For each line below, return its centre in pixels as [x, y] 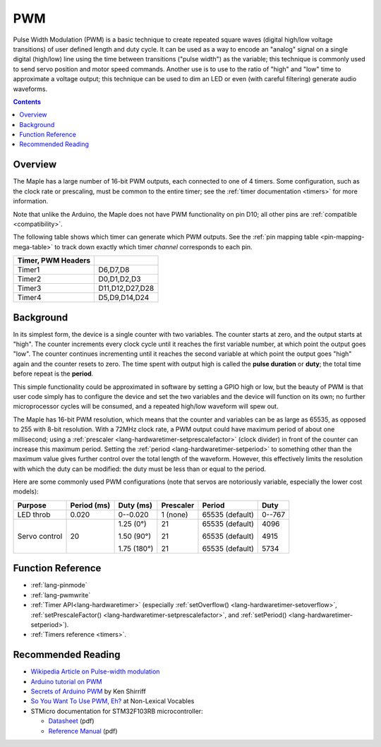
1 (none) [175, 514]
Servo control [40, 536]
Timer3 [29, 288]
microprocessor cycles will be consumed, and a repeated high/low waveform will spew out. [146, 407]
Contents [27, 102]
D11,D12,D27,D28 [126, 288]
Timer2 [29, 279]
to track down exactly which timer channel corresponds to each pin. [153, 246]
